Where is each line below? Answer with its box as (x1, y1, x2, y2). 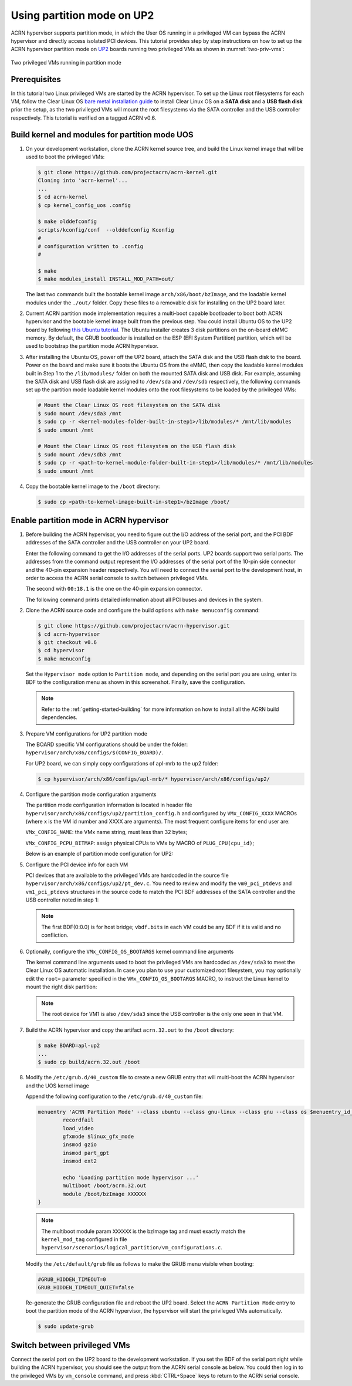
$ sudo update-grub (38, 1323, 94, 1330)
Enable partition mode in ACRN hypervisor (11, 515, 169, 525)
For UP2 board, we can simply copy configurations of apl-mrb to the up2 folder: (25, 760, 219, 767)
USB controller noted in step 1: (25, 896, 99, 903)
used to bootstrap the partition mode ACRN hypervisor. (25, 343, 158, 350)
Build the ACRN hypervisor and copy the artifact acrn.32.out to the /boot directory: (25, 1026, 234, 1033)
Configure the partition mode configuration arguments (25, 791, 157, 798)
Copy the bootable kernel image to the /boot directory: (25, 483, 160, 490)
